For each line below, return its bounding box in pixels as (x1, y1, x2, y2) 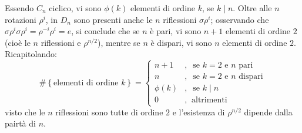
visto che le (5, 105, 45, 118)
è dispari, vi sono (150, 36, 212, 48)
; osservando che (210, 13, 269, 25)
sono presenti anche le (73, 13, 153, 25)
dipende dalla (244, 105, 293, 118)
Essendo (5, 2, 34, 14)
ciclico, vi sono (49, 2, 102, 14)
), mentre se (97, 36, 140, 48)
